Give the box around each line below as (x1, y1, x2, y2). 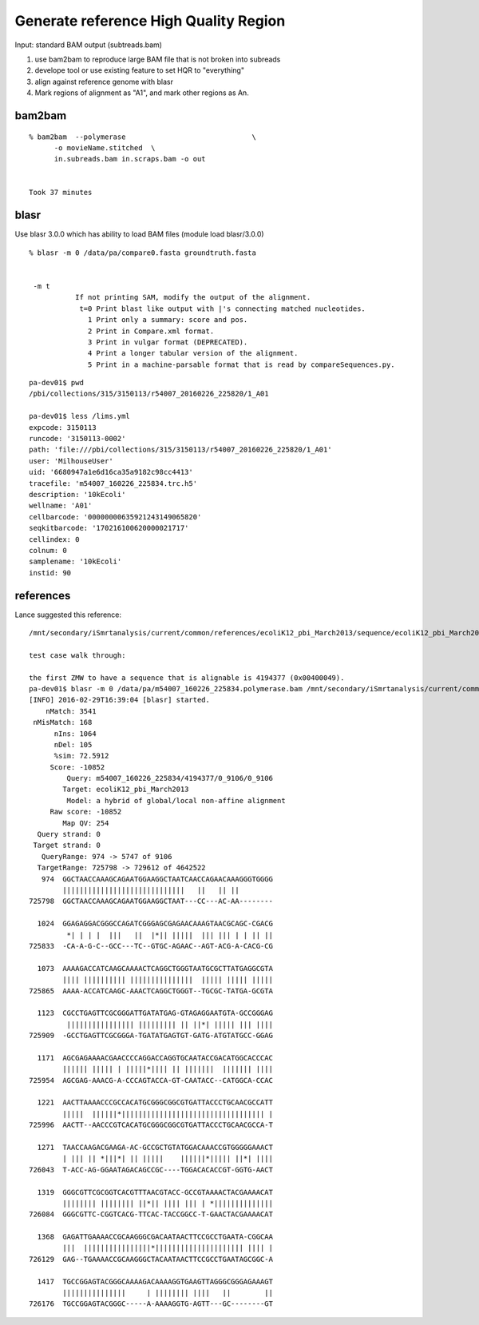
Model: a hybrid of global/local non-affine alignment (66, 796, 287, 805)
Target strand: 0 (33, 841, 101, 850)
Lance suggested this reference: (14, 610, 122, 619)
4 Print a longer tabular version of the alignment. (88, 348, 299, 358)
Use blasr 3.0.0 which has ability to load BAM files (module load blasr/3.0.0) (14, 229, 264, 239)
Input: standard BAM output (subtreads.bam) (14, 40, 163, 50)
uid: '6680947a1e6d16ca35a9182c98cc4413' (29, 468, 193, 477)
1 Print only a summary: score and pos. (88, 316, 248, 324)
